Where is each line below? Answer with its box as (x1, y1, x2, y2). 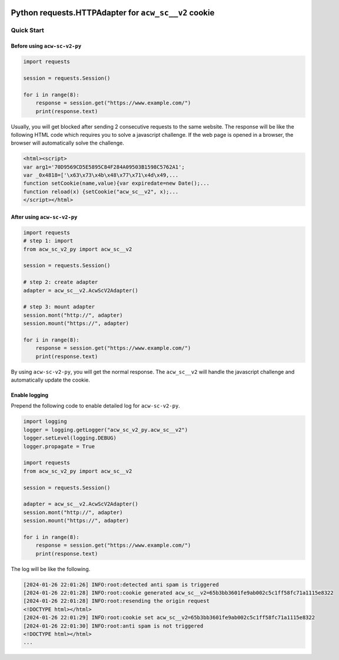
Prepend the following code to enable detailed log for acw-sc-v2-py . (11, 402, 181, 409)
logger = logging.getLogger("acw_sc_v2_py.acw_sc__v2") (23, 426, 188, 433)
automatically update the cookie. (11, 376, 91, 383)
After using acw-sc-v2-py (11, 213, 78, 221)
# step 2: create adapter (23, 279, 98, 285)
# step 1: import (23, 238, 74, 244)
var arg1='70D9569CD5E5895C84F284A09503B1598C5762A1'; (23, 163, 185, 170)
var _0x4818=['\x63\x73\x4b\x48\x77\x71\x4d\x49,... (23, 172, 179, 179)
